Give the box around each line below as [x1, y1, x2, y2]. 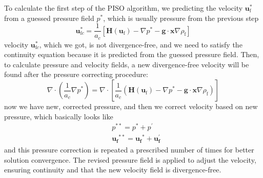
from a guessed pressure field [4, 12, 94, 23]
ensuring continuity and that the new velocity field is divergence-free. [4, 164, 221, 175]
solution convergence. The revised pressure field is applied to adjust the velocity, [4, 154, 256, 165]
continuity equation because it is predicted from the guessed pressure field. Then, [4, 49, 259, 60]
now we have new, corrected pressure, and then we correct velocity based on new [4, 101, 258, 112]
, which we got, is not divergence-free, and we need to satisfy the [39, 39, 242, 49]
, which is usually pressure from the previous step [103, 12, 259, 23]
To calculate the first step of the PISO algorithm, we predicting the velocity [4, 3, 243, 13]
